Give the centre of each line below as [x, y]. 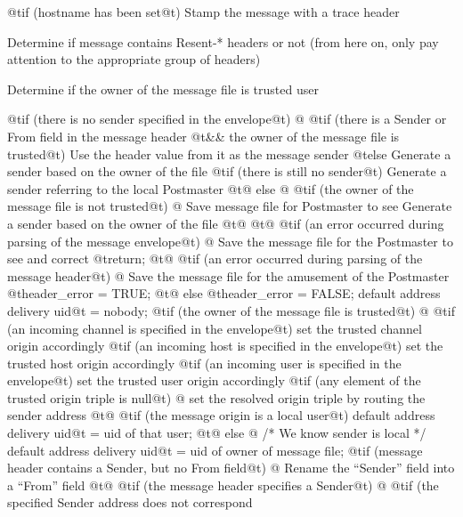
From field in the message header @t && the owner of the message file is [203, 136]
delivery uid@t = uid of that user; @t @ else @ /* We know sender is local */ [217, 433]
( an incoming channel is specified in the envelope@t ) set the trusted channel [215, 328]
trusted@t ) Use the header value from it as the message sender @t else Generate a [229, 153]
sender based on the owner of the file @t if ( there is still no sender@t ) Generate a [227, 171]
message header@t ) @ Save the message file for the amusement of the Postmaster [228, 275]
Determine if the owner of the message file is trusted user [163, 89]
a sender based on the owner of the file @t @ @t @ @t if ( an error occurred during [226, 223]
